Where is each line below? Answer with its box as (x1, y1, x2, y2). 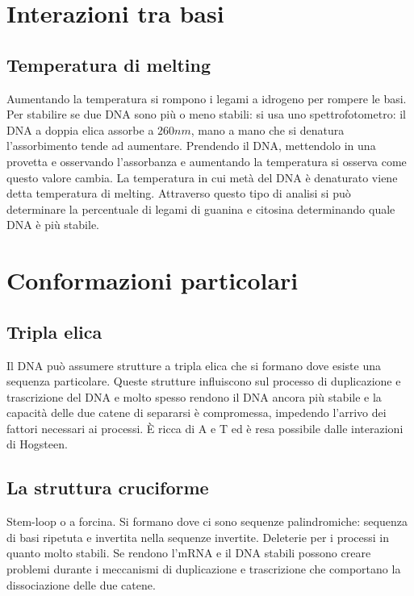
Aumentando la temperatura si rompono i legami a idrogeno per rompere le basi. (6, 90, 407, 106)
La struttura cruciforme (6, 475, 209, 500)
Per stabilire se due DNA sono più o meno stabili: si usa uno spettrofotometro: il (6, 106, 406, 123)
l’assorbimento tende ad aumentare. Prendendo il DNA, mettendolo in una (6, 137, 376, 154)
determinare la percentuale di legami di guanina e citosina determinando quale (6, 200, 395, 217)
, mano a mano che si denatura (190, 121, 345, 138)
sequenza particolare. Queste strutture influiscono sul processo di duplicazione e (6, 373, 401, 390)
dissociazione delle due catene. (6, 576, 156, 593)
